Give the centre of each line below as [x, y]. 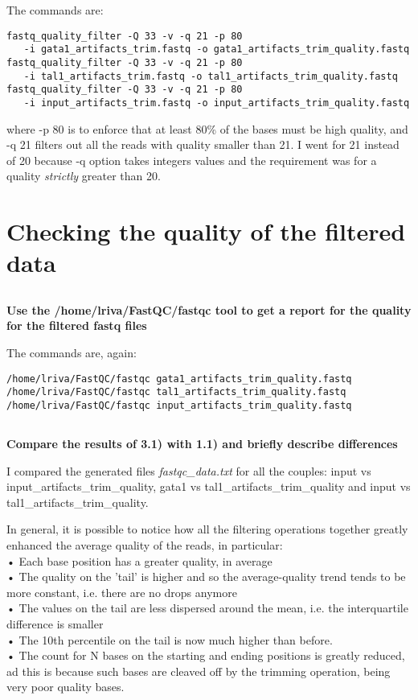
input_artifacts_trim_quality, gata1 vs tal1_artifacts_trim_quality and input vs [209, 486]
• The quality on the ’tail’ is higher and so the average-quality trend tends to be [206, 576]
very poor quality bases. [66, 687]
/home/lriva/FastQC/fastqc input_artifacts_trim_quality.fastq [179, 405]
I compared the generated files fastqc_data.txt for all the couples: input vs [189, 470]
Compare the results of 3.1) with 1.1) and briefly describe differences [202, 443]
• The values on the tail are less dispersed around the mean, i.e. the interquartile [207, 608]
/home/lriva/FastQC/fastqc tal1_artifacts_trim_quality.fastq [176, 392]
